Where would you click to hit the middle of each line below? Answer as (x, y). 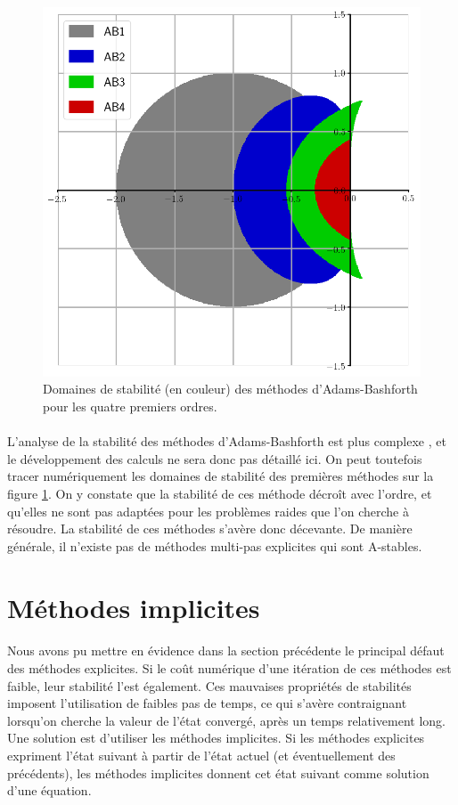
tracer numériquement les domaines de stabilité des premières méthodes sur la (221, 476)
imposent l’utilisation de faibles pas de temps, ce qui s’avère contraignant (207, 703)
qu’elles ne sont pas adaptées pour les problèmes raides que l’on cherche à (208, 511)
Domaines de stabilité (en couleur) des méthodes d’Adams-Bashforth (230, 389)
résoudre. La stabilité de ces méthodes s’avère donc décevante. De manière (210, 529)
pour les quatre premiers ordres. (130, 407)
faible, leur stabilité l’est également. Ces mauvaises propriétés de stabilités (209, 685)
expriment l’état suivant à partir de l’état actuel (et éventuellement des (201, 755)
